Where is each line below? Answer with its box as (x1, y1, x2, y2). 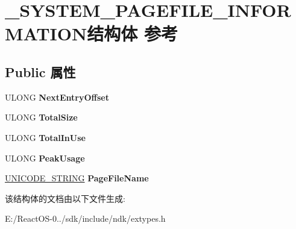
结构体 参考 (87, 21, 178, 46)
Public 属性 (5, 62, 76, 81)
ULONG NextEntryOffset (5, 90, 109, 103)
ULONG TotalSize (5, 111, 78, 124)
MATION (5, 21, 87, 46)
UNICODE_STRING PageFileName (5, 172, 149, 184)
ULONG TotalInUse (5, 131, 86, 143)
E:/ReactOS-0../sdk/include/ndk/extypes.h (5, 212, 166, 225)
